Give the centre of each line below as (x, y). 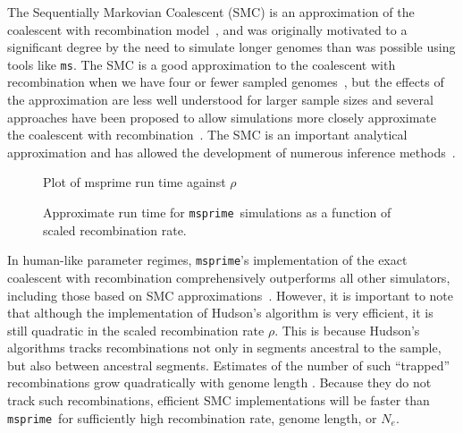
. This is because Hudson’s (347, 330)
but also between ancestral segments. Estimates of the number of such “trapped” (229, 365)
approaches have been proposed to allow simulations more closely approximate (222, 117)
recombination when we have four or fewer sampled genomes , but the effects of (226, 82)
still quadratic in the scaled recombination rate (136, 330)
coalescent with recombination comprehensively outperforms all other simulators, (229, 277)
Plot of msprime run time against (135, 182)
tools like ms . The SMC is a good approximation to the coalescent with (202, 64)
